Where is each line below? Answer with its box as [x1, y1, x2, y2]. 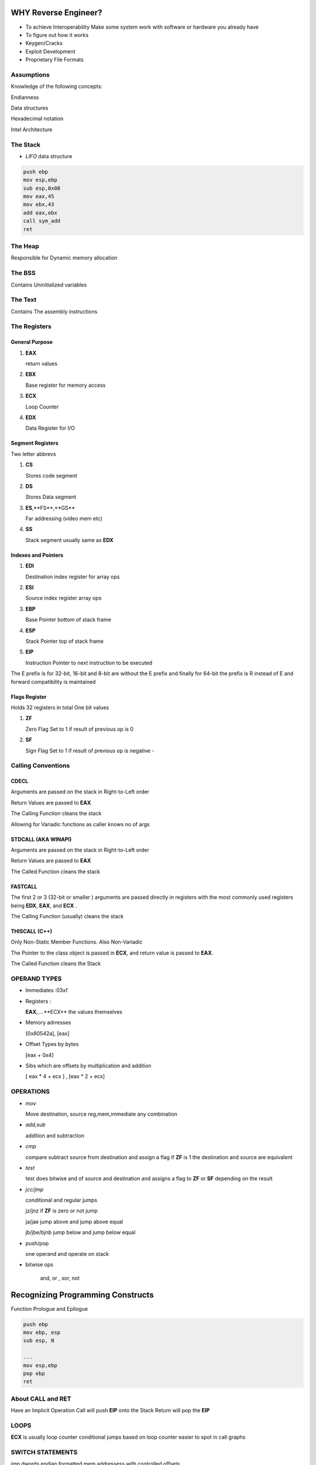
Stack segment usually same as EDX [25, 536, 114, 543]
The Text [11, 296, 37, 304]
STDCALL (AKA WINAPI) [11, 836, 72, 843]
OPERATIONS [11, 1088, 50, 1096]
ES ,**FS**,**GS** [25, 504, 75, 511]
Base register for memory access [25, 381, 106, 389]
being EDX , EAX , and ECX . [11, 902, 77, 909]
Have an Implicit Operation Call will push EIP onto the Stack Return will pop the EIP [11, 1407, 210, 1414]
